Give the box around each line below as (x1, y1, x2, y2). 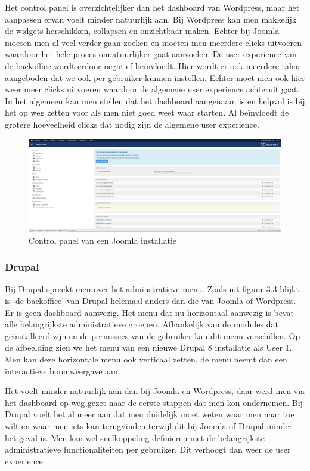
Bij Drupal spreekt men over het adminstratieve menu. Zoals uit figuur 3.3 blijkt (5, 283, 299, 295)
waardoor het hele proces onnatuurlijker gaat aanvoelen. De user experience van (5, 48, 297, 60)
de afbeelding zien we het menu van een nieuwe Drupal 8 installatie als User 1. (5, 341, 292, 354)
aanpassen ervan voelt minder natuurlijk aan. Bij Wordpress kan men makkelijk (5, 13, 297, 25)
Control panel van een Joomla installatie (29, 234, 177, 246)
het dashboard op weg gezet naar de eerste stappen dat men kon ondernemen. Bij (5, 396, 303, 408)
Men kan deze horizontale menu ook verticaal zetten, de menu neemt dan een (5, 353, 287, 365)
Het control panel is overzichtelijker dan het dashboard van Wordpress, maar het (5, 1, 300, 13)
